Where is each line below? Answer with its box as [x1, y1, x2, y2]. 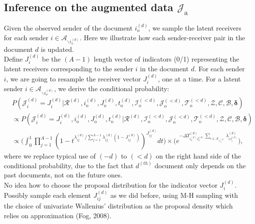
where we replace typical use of [4, 151, 96, 161]
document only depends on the [154, 160, 246, 170]
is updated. [41, 44, 74, 54]
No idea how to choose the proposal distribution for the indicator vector [4, 179, 218, 190]
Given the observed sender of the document [4, 23, 133, 32]
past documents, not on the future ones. [4, 170, 122, 180]
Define [4, 53, 23, 64]
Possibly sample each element [4, 190, 91, 200]
